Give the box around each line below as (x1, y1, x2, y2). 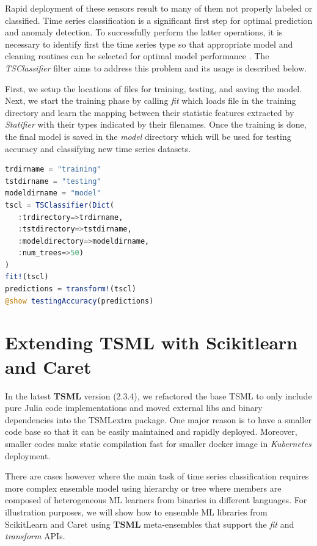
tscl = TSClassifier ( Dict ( (5, 200, 115, 209)
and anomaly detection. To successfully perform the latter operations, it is (5, 26, 283, 38)
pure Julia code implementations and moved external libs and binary (5, 401, 263, 414)
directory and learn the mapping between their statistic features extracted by (5, 106, 294, 118)
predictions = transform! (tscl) (5, 285, 136, 294)
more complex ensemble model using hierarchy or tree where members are (5, 481, 282, 494)
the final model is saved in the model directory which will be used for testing (5, 129, 291, 142)
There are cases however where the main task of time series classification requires (5, 470, 309, 482)
